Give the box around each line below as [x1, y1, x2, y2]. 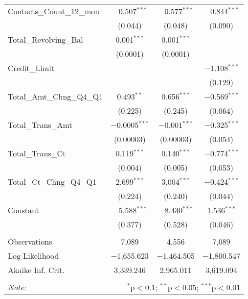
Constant [8, 204, 39, 216]
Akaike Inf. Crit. [8, 264, 65, 275]
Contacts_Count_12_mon [8, 5, 100, 17]
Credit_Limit [8, 62, 54, 74]
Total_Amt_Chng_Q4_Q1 [8, 91, 103, 102]
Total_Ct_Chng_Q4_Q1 [8, 176, 96, 187]
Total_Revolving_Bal [8, 34, 83, 45]
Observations [8, 236, 52, 247]
